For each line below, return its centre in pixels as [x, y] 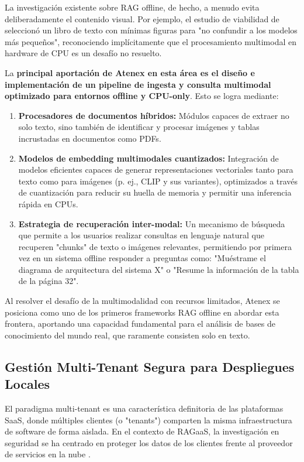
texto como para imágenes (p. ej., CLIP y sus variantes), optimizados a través [158, 181]
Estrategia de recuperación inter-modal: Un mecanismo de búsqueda [152, 223]
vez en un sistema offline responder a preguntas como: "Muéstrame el [142, 258]
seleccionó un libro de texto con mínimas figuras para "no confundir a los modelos [151, 30]
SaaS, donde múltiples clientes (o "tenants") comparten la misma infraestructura [148, 420]
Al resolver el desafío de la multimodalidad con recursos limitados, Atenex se [142, 301]
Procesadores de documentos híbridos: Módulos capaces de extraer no [154, 115]
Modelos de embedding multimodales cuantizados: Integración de [148, 158]
